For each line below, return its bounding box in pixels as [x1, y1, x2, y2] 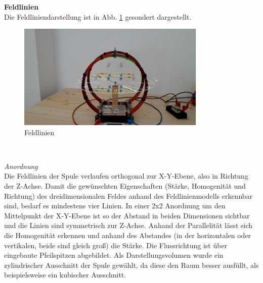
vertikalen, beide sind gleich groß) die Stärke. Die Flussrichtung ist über [4, 240, 228, 250]
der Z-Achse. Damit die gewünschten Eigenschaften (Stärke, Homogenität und [4, 180, 246, 191]
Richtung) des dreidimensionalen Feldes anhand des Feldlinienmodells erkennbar [4, 190, 253, 201]
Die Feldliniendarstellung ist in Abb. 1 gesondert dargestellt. [4, 11, 192, 22]
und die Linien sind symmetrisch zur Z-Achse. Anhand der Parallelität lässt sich [4, 220, 253, 231]
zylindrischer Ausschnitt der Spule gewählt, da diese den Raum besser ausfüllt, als [4, 259, 259, 270]
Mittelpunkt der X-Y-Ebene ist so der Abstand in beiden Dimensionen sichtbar [4, 210, 250, 220]
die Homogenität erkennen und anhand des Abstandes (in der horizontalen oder [4, 230, 251, 240]
